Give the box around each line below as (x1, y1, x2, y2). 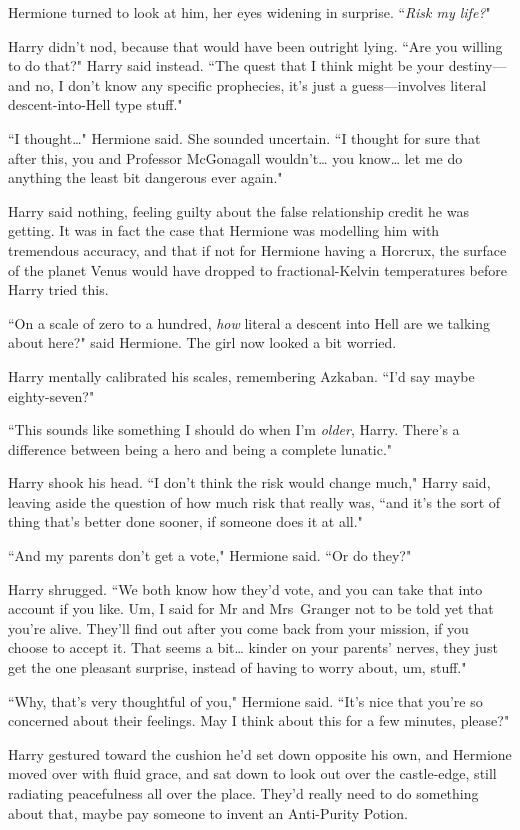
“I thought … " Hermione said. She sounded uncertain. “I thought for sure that (8, 127, 481, 148)
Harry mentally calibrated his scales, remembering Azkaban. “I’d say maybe (8, 365, 475, 386)
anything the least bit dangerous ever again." (8, 167, 283, 188)
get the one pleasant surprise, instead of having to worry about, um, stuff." (8, 657, 467, 678)
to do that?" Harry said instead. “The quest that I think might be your (8, 55, 445, 76)
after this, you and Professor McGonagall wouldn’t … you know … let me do (8, 147, 463, 168)
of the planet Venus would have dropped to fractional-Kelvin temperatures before (8, 259, 507, 280)
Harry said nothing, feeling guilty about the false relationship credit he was (8, 200, 469, 221)
